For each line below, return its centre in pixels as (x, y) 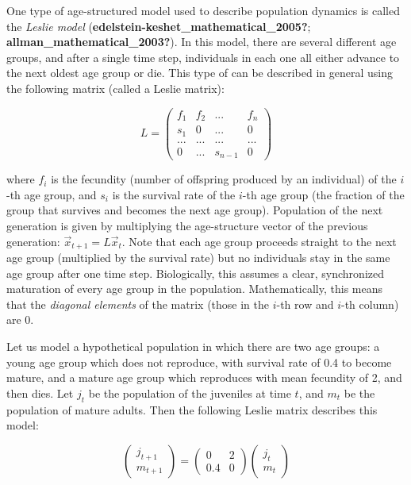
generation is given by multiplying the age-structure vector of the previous (187, 225)
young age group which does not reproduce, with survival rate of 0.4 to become (199, 362)
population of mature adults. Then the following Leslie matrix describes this (192, 409)
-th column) (370, 304)
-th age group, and (52, 194)
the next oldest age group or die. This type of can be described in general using (200, 73)
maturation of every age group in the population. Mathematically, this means (194, 289)
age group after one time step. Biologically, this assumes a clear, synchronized (195, 273)
